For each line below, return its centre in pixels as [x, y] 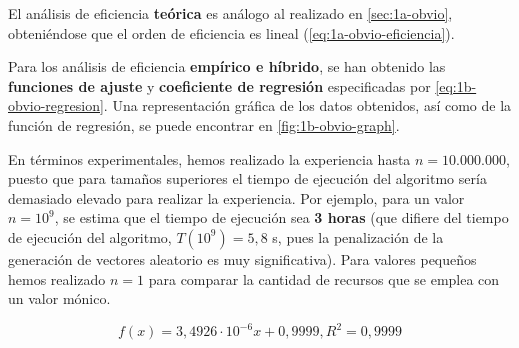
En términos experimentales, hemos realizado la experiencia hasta [209, 158]
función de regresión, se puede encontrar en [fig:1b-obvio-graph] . [204, 124]
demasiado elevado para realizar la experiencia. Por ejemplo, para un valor [236, 197]
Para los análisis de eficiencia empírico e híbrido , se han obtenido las [227, 66]
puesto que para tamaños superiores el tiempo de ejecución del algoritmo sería [247, 178]
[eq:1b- [456, 85]
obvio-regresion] [56, 105]
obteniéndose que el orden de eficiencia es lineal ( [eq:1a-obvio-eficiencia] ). [231, 32]
